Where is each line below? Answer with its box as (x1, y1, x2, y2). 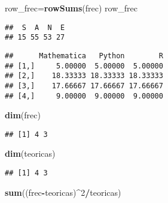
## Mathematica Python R (5, 51, 163, 60)
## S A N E (5, 23, 65, 32)
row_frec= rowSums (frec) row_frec (5, 2, 138, 14)
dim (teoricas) (5, 147, 56, 160)
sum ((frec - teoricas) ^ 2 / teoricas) (5, 186, 121, 198)
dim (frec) (5, 109, 41, 121)
